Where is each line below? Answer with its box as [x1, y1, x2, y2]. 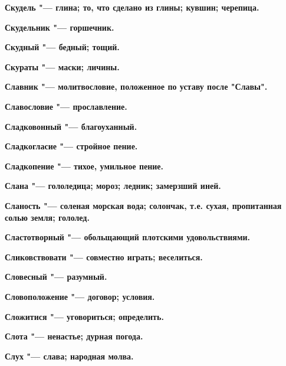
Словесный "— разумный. [5, 270, 107, 283]
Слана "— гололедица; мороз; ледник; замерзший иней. [5, 179, 221, 192]
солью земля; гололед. [5, 211, 90, 223]
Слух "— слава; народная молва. [5, 349, 134, 362]
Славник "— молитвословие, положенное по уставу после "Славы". [5, 80, 268, 93]
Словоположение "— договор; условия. [5, 290, 155, 302]
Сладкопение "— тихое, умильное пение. [5, 159, 163, 172]
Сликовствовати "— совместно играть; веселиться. [5, 250, 203, 263]
